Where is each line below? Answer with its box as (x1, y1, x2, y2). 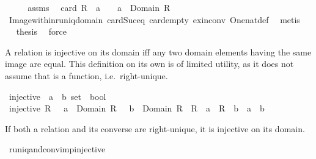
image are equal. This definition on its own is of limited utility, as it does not (5, 57, 294, 70)
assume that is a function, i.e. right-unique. (5, 69, 168, 82)
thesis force (16, 25, 67, 38)
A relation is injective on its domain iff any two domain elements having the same (5, 45, 312, 58)
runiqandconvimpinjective (9, 143, 106, 155)
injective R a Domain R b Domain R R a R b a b (9, 102, 265, 115)
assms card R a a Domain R (28, 1, 171, 13)
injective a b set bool (9, 90, 106, 102)
